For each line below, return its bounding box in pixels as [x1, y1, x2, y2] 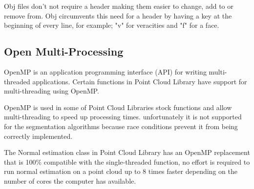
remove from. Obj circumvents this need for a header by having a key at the [4, 10, 232, 20]
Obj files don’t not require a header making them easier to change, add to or [4, 1, 233, 11]
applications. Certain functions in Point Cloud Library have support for [32, 76, 247, 86]
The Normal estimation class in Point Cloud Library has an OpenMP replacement [4, 147, 250, 157]
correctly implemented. [4, 131, 73, 141]
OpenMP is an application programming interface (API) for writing [4, 66, 207, 76]
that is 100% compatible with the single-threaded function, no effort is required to [4, 156, 250, 167]
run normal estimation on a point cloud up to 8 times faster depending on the [4, 166, 237, 176]
